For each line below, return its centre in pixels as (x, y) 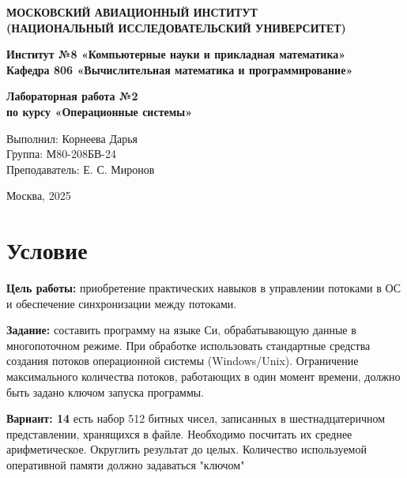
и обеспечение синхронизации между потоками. (122, 303)
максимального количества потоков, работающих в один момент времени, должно (203, 376)
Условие (47, 250)
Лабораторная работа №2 (72, 96)
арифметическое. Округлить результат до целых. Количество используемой (187, 449)
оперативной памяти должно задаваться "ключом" (126, 465)
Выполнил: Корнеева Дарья (72, 138)
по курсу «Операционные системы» (100, 111)
